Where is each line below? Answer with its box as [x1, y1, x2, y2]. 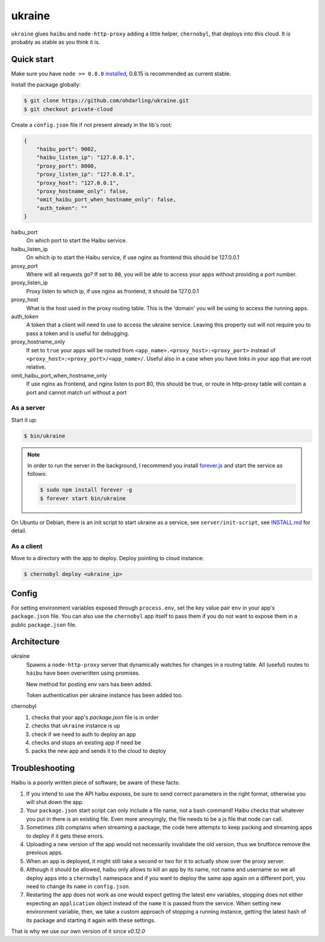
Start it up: [11, 416, 37, 423]
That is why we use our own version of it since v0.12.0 [11, 928, 146, 935]
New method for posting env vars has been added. [26, 681, 153, 688]
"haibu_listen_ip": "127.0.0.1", [36, 154, 135, 161]
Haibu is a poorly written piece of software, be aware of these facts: [11, 779, 180, 786]
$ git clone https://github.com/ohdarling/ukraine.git [23, 97, 189, 104]
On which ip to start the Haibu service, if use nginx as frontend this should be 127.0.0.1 [26, 254, 240, 261]
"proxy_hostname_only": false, [36, 187, 129, 195]
